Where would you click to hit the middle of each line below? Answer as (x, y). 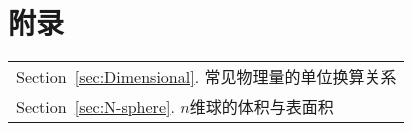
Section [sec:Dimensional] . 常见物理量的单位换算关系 (206, 77)
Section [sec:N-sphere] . (95, 107)
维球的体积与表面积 (261, 107)
